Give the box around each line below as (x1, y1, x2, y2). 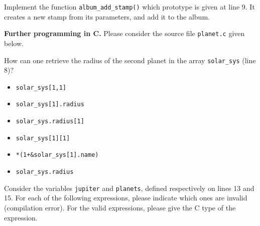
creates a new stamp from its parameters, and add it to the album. (4, 11, 210, 22)
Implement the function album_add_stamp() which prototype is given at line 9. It (4, 2, 255, 12)
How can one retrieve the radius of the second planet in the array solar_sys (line (4, 55, 256, 65)
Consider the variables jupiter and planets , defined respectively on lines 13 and (4, 182, 254, 193)
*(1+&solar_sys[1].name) (16, 151, 99, 159)
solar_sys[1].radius (16, 101, 84, 108)
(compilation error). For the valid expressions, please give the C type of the (4, 202, 236, 212)
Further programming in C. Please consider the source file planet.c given (4, 28, 245, 39)
